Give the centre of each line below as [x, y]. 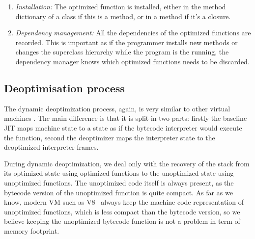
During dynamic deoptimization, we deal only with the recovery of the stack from [127, 163]
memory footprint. [32, 230]
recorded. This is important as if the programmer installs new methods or [127, 42]
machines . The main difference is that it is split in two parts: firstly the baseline [126, 118]
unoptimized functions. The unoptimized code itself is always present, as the [119, 182]
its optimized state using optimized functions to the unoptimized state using [119, 173]
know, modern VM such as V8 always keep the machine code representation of [124, 202]
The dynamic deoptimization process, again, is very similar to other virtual [117, 108]
